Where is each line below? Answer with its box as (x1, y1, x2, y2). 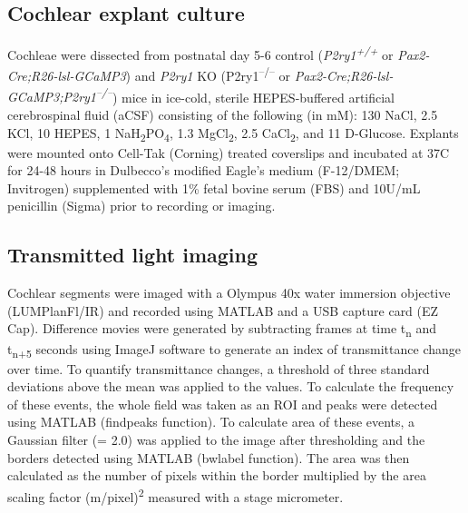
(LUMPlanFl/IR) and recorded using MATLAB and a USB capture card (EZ (7, 301, 439, 320)
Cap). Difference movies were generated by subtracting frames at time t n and (7, 319, 436, 340)
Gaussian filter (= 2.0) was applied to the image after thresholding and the (7, 430, 425, 449)
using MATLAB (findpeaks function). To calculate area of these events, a (7, 412, 415, 431)
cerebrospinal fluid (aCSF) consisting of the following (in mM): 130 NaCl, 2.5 (7, 104, 438, 123)
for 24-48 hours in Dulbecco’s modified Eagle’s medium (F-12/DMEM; (7, 161, 400, 180)
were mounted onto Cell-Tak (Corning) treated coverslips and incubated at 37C (7, 143, 450, 162)
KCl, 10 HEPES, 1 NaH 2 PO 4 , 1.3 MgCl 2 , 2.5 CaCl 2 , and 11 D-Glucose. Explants (7, 123, 459, 144)
